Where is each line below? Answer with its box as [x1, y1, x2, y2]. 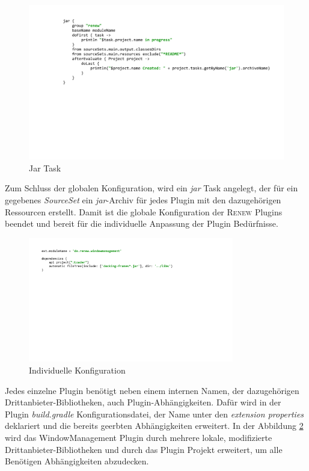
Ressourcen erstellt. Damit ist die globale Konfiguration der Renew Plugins [5, 205, 283, 218]
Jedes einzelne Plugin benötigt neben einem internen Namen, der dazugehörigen [5, 384, 299, 396]
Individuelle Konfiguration [29, 363, 126, 376]
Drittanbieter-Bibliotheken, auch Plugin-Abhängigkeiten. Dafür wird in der [5, 396, 281, 408]
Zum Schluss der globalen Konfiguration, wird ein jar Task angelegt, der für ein [5, 182, 298, 194]
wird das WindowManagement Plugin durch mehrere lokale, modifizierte [5, 431, 272, 443]
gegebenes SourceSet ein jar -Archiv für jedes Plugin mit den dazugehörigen [5, 193, 281, 206]
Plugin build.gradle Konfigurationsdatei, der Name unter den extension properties [5, 407, 304, 420]
